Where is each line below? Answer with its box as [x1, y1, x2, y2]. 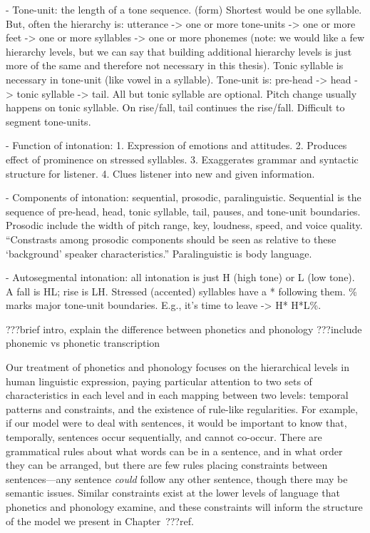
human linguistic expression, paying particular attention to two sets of [6, 373, 312, 388]
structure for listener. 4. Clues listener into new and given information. [6, 166, 315, 181]
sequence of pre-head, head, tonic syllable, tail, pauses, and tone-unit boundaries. [6, 203, 361, 218]
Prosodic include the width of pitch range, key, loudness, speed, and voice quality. [6, 218, 363, 233]
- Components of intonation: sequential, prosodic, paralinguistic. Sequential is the [6, 190, 361, 205]
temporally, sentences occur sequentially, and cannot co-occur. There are [6, 430, 322, 445]
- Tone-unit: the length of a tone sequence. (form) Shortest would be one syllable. [6, 2, 362, 16]
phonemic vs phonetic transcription [6, 335, 160, 350]
